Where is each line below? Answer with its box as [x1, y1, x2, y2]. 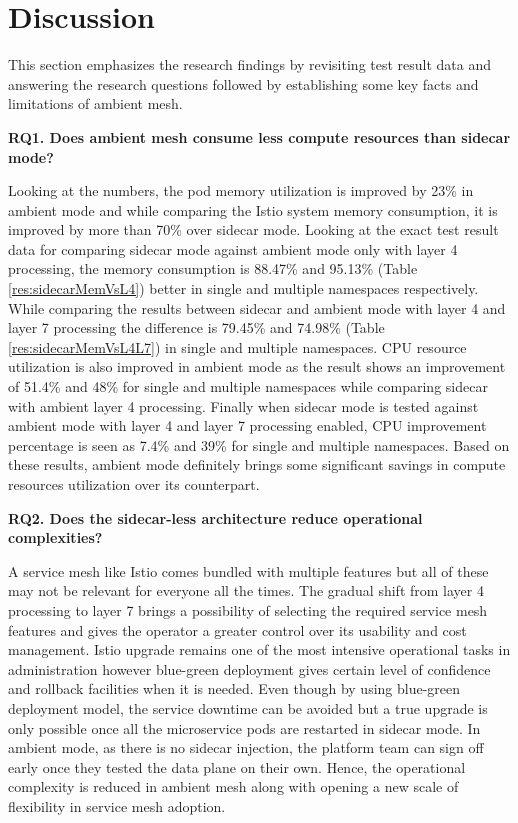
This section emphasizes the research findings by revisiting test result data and [8, 54, 492, 75]
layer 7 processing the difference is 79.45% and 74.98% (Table [8, 317, 385, 338]
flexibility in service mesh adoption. [8, 795, 226, 816]
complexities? [8, 527, 103, 548]
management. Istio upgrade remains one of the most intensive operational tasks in [8, 639, 511, 660]
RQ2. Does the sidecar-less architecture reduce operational [8, 507, 423, 528]
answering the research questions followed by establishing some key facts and [8, 73, 479, 94]
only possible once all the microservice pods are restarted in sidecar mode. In [8, 717, 481, 738]
